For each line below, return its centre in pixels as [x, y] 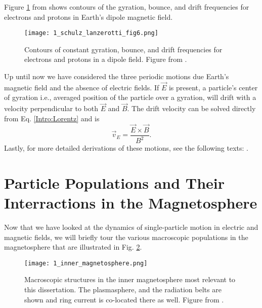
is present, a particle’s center [213, 87]
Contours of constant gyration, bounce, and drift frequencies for [123, 49]
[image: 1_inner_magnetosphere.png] [86, 263]
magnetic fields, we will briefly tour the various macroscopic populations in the [126, 237]
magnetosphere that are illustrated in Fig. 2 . [73, 247]
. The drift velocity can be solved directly [191, 108]
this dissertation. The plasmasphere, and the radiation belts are [123, 289]
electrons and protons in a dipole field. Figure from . [106, 59]
